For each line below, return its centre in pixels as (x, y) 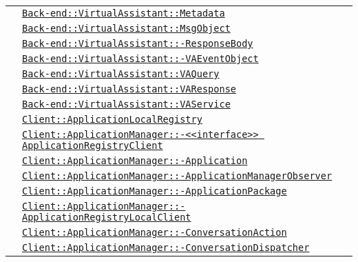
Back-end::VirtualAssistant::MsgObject (126, 28)
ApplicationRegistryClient (93, 145)
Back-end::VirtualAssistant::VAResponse (129, 89)
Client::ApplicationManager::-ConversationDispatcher (166, 248)
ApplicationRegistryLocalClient (107, 217)
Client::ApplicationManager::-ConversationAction (155, 232)
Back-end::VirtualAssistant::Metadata (124, 13)
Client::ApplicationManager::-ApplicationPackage (155, 191)
